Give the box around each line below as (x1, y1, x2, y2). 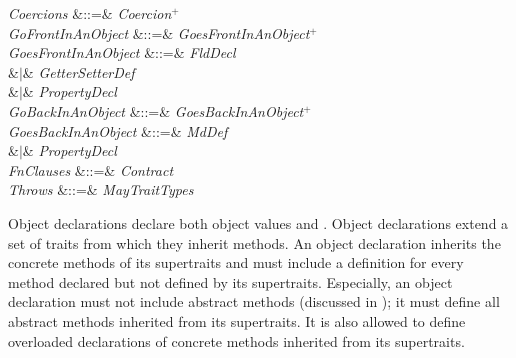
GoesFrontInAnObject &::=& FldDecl (8, 42, 236, 63)
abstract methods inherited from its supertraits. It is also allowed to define (8, 310, 466, 331)
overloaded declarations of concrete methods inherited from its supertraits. (8, 330, 465, 351)
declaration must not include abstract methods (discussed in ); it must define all (8, 291, 500, 312)
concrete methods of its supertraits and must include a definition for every (8, 252, 464, 273)
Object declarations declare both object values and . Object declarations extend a (8, 212, 509, 233)
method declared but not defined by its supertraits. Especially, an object (8, 271, 453, 292)
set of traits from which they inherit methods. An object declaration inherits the (8, 232, 501, 253)
